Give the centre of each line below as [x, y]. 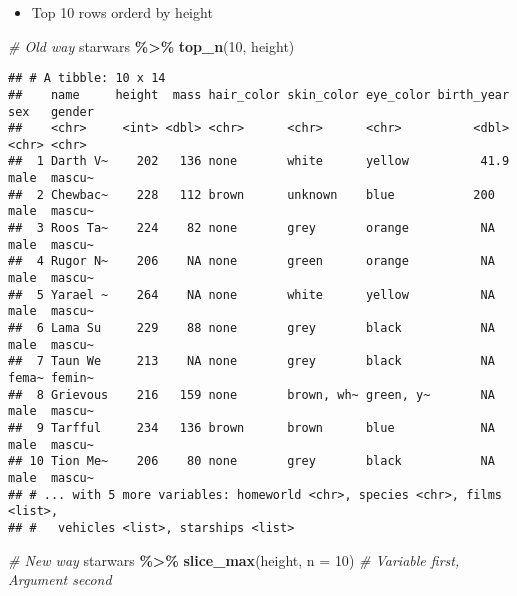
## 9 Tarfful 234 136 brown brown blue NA [251, 427]
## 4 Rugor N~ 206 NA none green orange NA [251, 261]
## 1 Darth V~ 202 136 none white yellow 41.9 [259, 161]
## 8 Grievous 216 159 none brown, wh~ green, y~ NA [251, 394]
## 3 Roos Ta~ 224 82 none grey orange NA [251, 228]
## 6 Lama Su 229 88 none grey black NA [251, 328]
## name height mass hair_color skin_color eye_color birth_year [259, 94]
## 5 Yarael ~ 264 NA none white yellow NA [251, 294]
